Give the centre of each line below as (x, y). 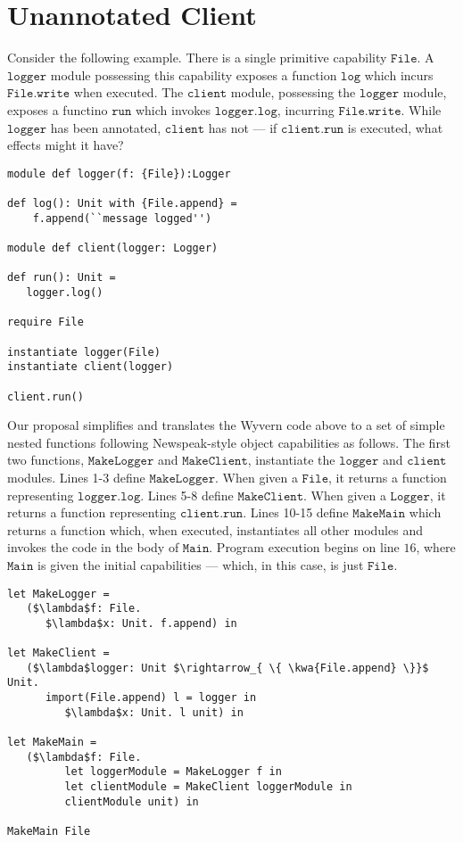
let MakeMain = (52, 743)
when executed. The (128, 92)
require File (45, 322)
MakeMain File (49, 832)
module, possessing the (293, 92)
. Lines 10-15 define (296, 512)
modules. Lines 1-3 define (76, 477)
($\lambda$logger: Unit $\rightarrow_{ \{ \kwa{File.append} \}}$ (227, 668)
